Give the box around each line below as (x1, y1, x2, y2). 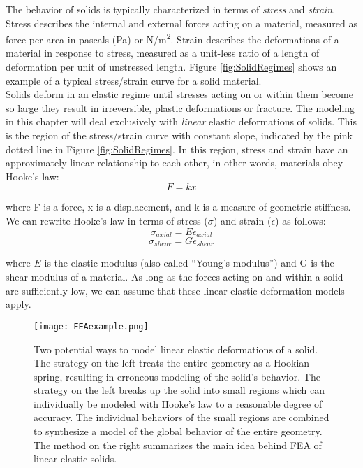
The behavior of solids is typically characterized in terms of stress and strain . (6, 2, 336, 16)
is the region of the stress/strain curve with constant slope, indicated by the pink (6, 128, 353, 142)
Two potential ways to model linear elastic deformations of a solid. (34, 341, 318, 356)
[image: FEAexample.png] (34, 321, 149, 332)
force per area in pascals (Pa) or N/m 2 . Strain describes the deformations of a (6, 30, 339, 46)
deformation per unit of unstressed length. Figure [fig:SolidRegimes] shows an (6, 59, 337, 74)
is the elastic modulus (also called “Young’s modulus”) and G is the (44, 255, 334, 270)
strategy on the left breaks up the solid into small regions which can (34, 383, 325, 397)
